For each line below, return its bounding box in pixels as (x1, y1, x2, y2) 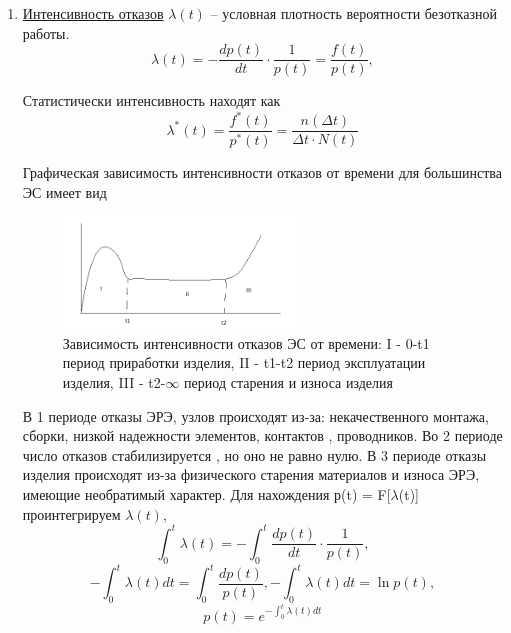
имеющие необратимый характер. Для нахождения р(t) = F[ (22, 484, 391, 505)
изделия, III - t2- (62, 372, 166, 393)
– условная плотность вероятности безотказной (210, 3, 497, 23)
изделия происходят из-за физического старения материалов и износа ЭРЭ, (22, 464, 480, 485)
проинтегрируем (22, 503, 121, 524)
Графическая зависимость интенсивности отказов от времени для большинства (22, 162, 502, 183)
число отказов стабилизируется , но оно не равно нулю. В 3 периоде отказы (22, 444, 487, 465)
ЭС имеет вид (22, 181, 107, 202)
